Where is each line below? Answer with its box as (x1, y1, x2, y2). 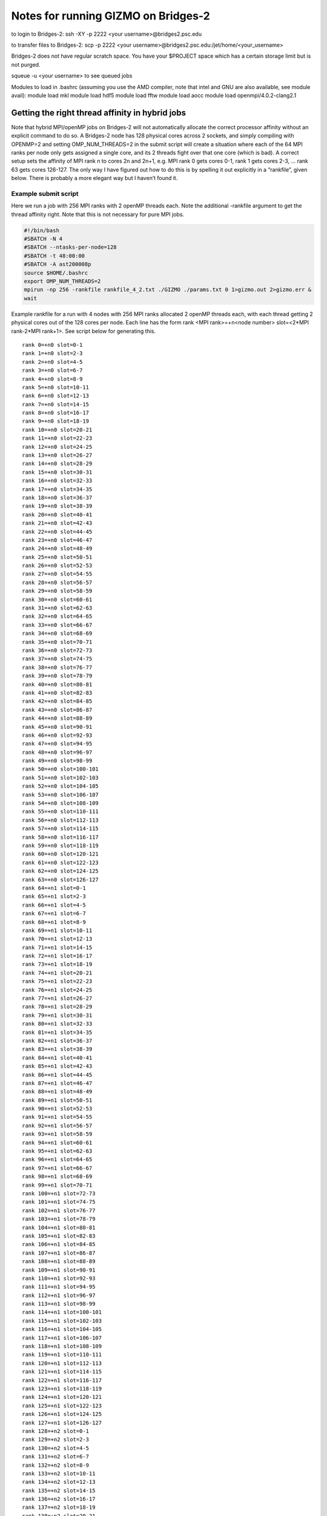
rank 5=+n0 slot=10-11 (22, 384, 90, 391)
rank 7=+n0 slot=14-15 (22, 401, 90, 408)
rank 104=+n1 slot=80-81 (22, 1224, 96, 1231)
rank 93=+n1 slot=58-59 (22, 1131, 93, 1138)
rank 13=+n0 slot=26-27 (22, 452, 93, 459)
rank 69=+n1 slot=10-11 (22, 927, 93, 934)
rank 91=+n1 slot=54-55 (22, 1113, 93, 1121)
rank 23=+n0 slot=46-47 (22, 537, 93, 543)
